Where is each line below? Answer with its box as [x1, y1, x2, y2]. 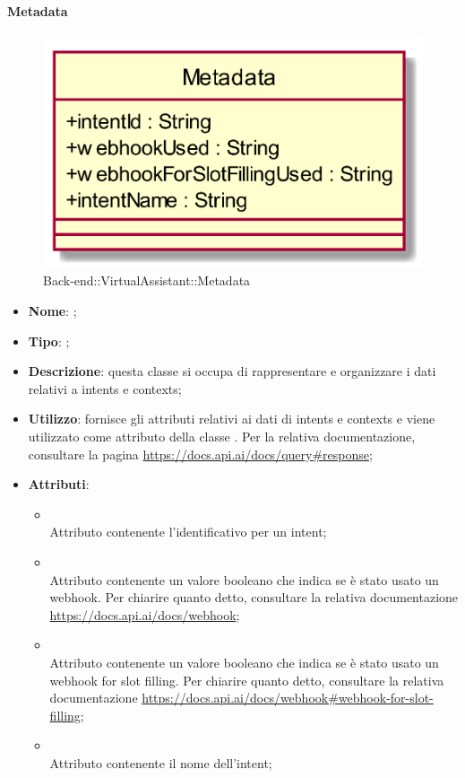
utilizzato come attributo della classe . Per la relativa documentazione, [28, 427, 416, 446]
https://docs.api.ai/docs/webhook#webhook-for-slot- [142, 688, 434, 707]
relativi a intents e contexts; [28, 379, 182, 398]
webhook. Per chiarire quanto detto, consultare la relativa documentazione [49, 588, 459, 607]
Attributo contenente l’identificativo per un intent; [49, 522, 327, 541]
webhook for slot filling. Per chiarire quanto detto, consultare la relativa [49, 670, 444, 689]
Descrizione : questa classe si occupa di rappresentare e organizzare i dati [28, 362, 436, 380]
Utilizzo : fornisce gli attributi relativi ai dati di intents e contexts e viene [28, 409, 435, 428]
